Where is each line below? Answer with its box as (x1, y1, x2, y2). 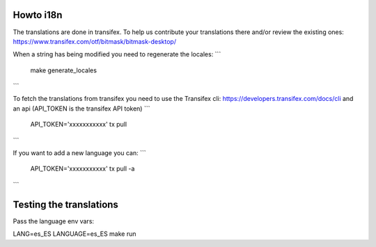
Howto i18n (13, 9, 63, 21)
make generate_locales (30, 66, 97, 74)
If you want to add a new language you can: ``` (13, 149, 146, 157)
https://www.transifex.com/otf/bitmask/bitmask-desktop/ (13, 37, 177, 45)
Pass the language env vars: (13, 216, 94, 225)
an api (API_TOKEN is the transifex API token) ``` (13, 104, 150, 113)
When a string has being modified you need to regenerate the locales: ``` (13, 50, 221, 58)
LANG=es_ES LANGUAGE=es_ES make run (13, 230, 136, 238)
